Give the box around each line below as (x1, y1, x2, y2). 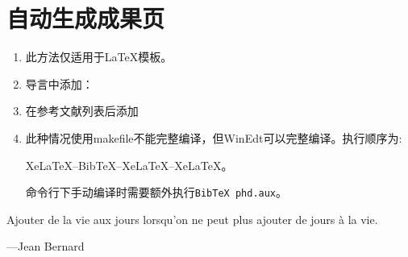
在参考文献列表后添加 (25, 102, 139, 119)
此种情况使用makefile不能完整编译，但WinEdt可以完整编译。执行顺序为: (25, 129, 402, 146)
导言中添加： (25, 75, 94, 92)
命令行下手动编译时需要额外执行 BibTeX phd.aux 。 (25, 184, 288, 201)
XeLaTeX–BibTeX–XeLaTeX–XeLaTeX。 (25, 156, 233, 173)
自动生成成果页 (6, 2, 165, 35)
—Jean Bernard (6, 238, 85, 255)
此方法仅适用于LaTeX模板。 (25, 48, 173, 65)
